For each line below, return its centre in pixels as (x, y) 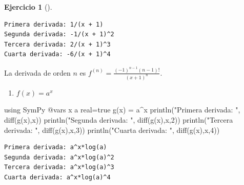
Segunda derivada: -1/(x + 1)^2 (59, 34)
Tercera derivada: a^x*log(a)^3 (59, 167)
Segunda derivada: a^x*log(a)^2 (59, 157)
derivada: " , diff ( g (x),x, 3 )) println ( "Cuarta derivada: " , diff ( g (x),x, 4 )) (112, 130)
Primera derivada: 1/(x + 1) (54, 24)
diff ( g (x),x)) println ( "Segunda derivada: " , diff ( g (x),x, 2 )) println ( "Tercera (119, 119)
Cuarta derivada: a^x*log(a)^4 (57, 177)
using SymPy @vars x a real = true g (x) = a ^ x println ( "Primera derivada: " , (122, 110)
